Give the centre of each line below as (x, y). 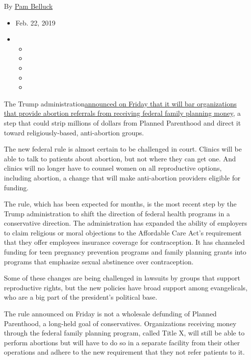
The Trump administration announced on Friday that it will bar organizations (120, 103)
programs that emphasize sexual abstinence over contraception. (99, 261)
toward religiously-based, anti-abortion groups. (74, 132)
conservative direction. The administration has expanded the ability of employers (125, 223)
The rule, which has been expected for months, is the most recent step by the (120, 204)
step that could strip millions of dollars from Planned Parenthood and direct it (123, 122)
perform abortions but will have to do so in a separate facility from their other (122, 342)
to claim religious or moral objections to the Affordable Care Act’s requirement (123, 232)
